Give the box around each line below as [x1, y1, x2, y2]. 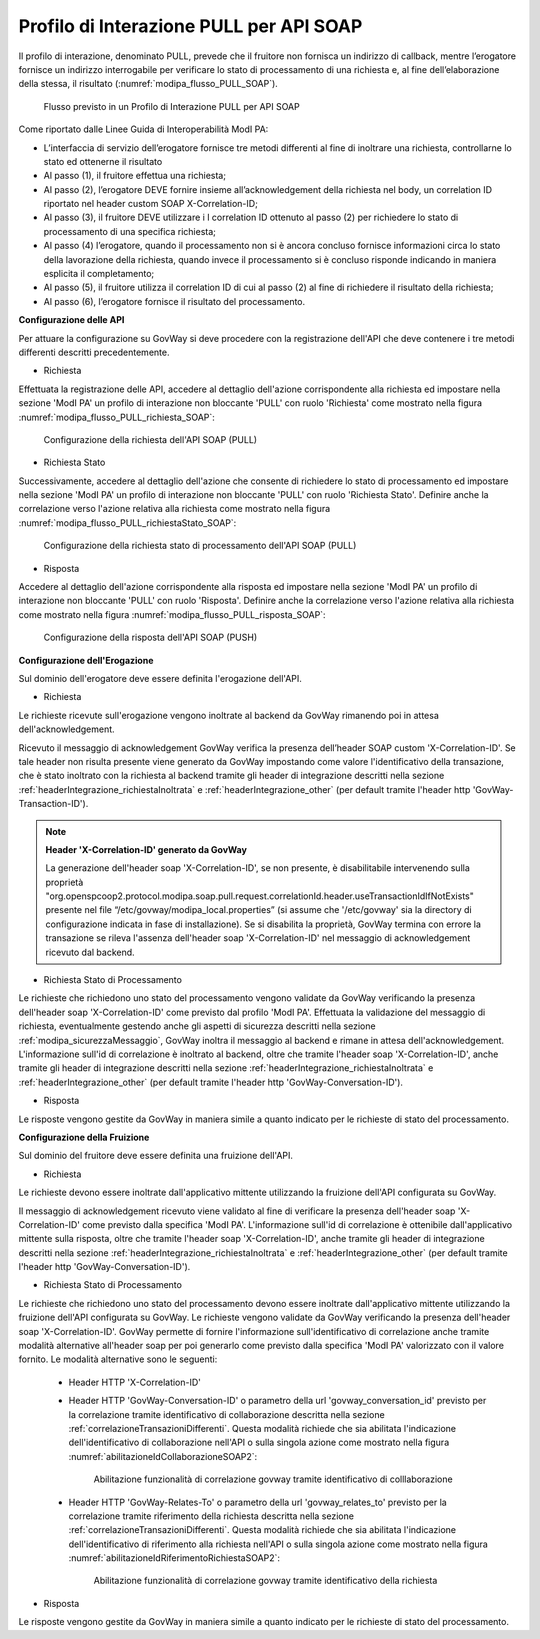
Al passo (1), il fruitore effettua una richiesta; [43, 170, 227, 182]
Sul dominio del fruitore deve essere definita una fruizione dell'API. [18, 1150, 294, 1162]
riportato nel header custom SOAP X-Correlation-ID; [43, 198, 259, 210]
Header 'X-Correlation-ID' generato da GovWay [45, 843, 247, 855]
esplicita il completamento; [43, 268, 155, 280]
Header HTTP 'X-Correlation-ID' [68, 1376, 202, 1388]
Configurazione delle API [18, 314, 125, 326]
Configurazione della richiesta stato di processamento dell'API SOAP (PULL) [43, 540, 357, 552]
